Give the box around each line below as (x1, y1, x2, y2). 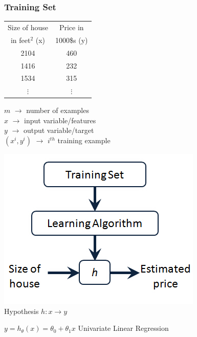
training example (57, 135, 111, 146)
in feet (10, 34, 31, 45)
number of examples (26, 105, 89, 116)
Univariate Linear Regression (78, 323, 169, 333)
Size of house (8, 21, 49, 32)
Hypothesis (4, 305, 39, 316)
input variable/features (24, 115, 96, 125)
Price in (59, 21, 84, 32)
